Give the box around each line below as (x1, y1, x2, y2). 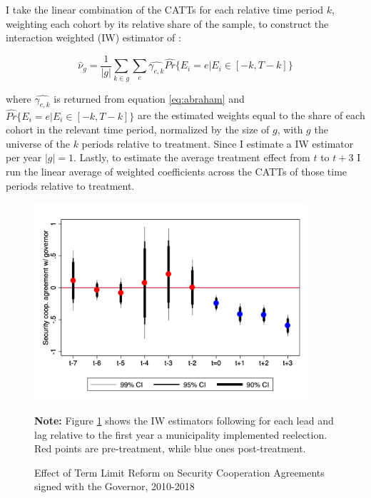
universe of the (6, 136, 70, 151)
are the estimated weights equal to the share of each (137, 108, 365, 123)
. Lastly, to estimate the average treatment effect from (73, 150, 310, 165)
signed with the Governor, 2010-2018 (34, 479, 195, 494)
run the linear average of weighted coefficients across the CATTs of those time (6, 163, 347, 178)
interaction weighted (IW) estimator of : (6, 30, 181, 45)
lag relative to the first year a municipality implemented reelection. (34, 427, 327, 442)
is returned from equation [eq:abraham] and (54, 91, 245, 106)
